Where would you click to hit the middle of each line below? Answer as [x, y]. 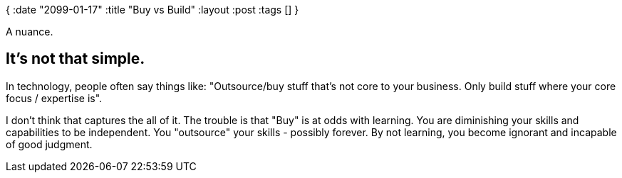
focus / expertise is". [54, 98]
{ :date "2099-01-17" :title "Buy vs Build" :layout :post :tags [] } [152, 10]
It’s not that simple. [76, 59]
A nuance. [30, 32]
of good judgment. [49, 144]
